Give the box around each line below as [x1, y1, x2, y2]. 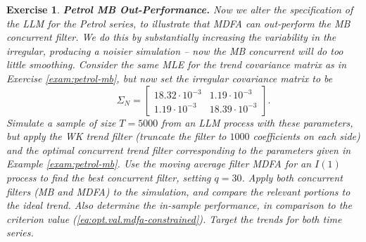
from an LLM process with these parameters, [161, 115, 353, 129]
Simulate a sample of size [6, 115, 116, 129]
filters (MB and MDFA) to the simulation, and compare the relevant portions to [6, 184, 351, 198]
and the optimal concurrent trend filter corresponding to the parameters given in [6, 142, 351, 157]
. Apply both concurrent [241, 170, 343, 184]
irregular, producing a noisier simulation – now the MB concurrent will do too [6, 43, 343, 58]
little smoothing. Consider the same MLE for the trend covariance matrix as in [6, 57, 347, 72]
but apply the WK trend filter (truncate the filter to [6, 129, 227, 144]
